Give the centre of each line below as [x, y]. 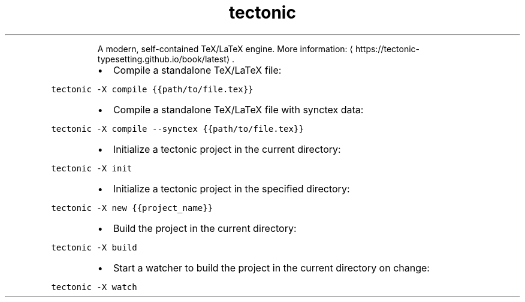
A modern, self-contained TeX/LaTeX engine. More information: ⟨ [225, 49]
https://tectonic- [387, 49]
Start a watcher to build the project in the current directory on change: [271, 268]
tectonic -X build [94, 247]
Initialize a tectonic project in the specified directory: [231, 188]
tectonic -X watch [94, 287]
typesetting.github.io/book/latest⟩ [164, 59]
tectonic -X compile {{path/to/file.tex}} [152, 89]
